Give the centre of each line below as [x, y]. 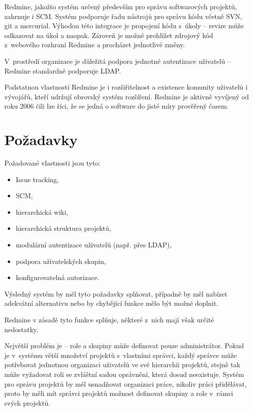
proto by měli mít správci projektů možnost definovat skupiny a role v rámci [119, 393]
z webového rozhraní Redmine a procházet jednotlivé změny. [95, 45]
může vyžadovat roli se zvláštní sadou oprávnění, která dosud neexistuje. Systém [124, 374]
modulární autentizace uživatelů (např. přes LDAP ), [94, 245]
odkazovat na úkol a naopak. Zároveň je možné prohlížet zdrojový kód [109, 35]
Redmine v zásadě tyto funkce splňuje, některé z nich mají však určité [109, 319]
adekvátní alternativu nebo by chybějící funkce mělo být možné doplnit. [111, 303]
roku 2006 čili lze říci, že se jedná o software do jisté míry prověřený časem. [117, 106]
